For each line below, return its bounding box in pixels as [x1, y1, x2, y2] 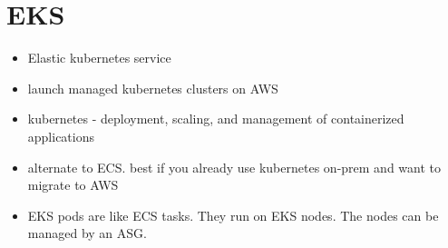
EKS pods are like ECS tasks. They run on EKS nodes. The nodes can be [27, 205, 439, 224]
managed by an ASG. [27, 223, 147, 243]
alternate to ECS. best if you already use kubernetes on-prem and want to [27, 157, 441, 176]
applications [27, 126, 95, 145]
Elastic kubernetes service [27, 48, 171, 67]
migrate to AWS [27, 175, 119, 194]
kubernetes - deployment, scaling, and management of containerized [27, 109, 404, 128]
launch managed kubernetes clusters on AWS [27, 78, 278, 97]
